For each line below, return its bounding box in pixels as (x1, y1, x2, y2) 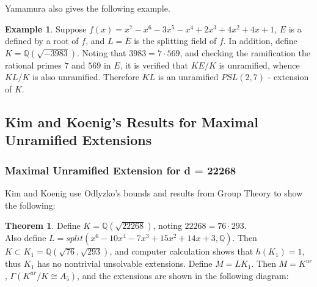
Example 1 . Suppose (5, 22, 87, 35)
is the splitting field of (134, 34, 217, 47)
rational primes (5, 58, 62, 71)
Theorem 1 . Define (5, 219, 81, 232)
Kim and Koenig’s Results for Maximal (5, 112, 258, 131)
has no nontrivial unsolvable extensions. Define (37, 257, 213, 270)
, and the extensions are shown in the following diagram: (77, 269, 289, 281)
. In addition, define (223, 34, 297, 47)
